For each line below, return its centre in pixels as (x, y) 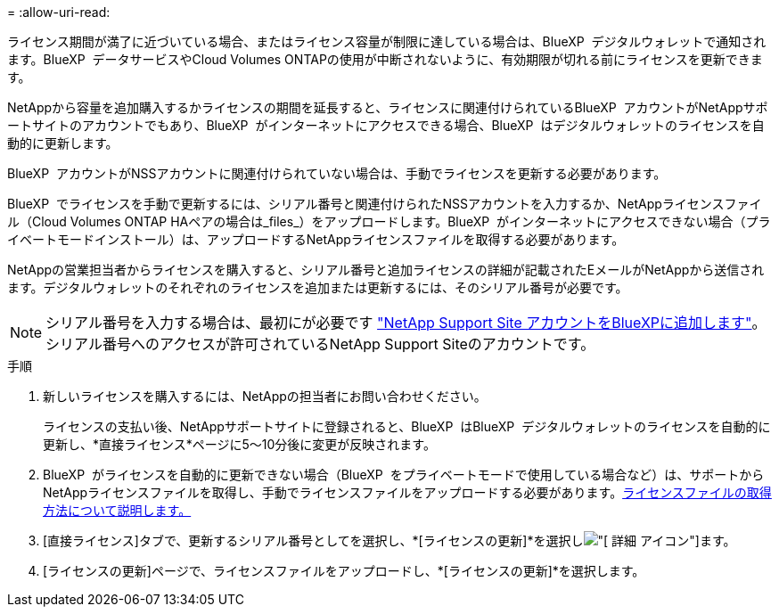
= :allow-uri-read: (59, 12)
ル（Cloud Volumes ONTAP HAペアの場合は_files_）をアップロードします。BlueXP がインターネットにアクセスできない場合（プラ (389, 221)
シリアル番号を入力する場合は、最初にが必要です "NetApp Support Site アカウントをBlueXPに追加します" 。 (406, 323)
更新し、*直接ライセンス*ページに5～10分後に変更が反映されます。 (239, 444)
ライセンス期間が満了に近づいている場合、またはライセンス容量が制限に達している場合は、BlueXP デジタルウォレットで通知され (387, 41)
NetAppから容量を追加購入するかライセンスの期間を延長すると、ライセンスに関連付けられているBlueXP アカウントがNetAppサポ (388, 107)
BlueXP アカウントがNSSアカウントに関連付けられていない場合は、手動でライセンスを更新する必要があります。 (337, 173)
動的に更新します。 (63, 143)
